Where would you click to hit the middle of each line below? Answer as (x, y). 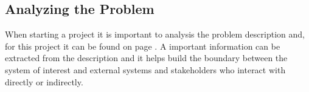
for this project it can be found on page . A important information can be (143, 46)
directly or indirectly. (44, 81)
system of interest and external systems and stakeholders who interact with (145, 69)
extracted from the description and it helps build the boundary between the (146, 58)
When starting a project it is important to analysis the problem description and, (155, 34)
